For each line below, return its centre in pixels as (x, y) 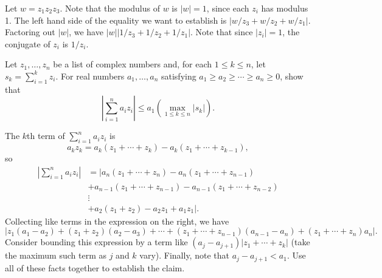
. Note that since (222, 32)
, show (292, 76)
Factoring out (30, 32)
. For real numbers (90, 76)
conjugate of (28, 43)
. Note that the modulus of (110, 8)
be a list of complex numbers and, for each (133, 64)
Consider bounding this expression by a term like (96, 242)
